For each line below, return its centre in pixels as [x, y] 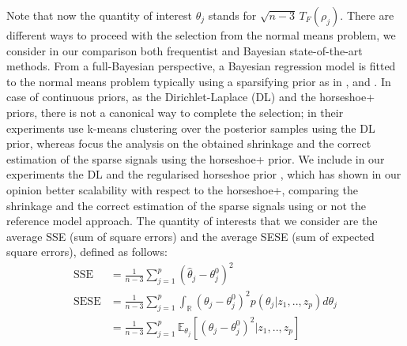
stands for [232, 15]
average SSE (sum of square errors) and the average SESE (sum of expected [190, 236]
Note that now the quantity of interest [100, 15]
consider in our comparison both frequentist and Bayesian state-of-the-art [185, 50]
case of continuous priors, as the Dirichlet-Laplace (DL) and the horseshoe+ [191, 97]
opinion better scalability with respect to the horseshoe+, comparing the [182, 189]
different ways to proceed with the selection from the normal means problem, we [201, 35]
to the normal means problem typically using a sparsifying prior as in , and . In [199, 81]
